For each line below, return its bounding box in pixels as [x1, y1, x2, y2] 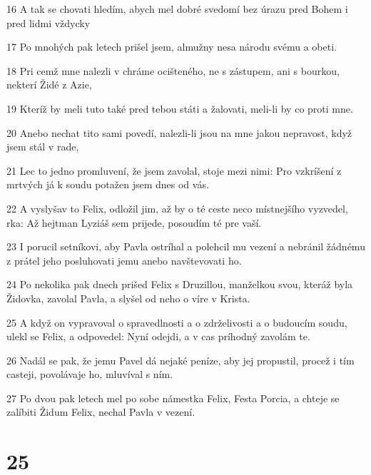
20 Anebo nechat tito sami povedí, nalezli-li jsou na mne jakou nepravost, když [6, 125, 352, 140]
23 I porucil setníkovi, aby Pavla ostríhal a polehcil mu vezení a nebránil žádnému [6, 239, 365, 254]
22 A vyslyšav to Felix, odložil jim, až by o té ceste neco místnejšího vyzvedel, [6, 200, 348, 215]
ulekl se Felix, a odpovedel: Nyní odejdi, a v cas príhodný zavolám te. [6, 329, 310, 344]
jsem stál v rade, [6, 139, 79, 154]
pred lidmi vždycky [6, 15, 91, 30]
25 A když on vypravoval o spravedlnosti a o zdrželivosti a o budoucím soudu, [6, 315, 347, 330]
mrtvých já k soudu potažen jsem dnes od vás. [6, 177, 209, 192]
